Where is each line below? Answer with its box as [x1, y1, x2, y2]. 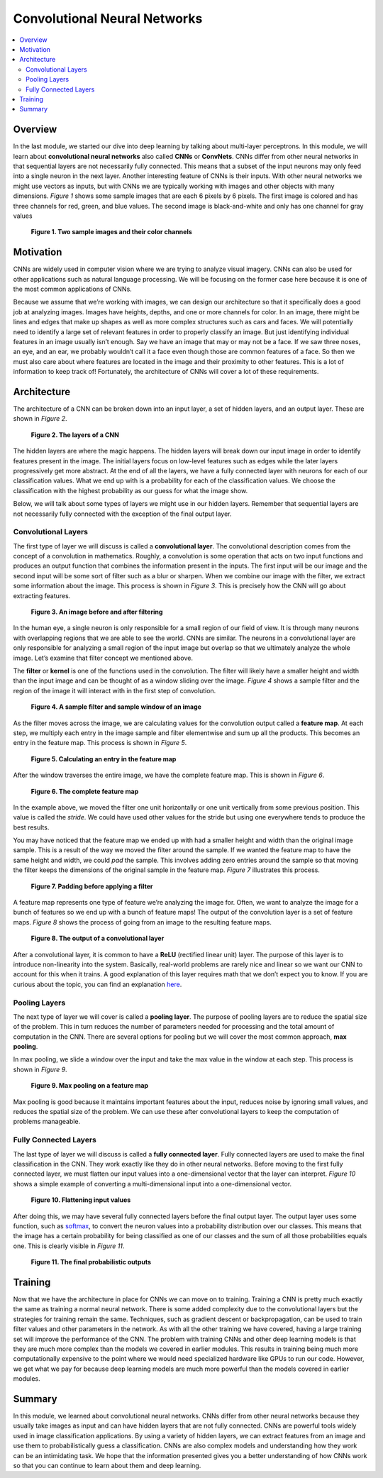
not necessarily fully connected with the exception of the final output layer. [13, 509, 232, 518]
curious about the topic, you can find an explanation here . [13, 980, 182, 988]
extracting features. [13, 591, 71, 600]
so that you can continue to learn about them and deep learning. [13, 1461, 201, 1469]
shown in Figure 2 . [13, 414, 67, 423]
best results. [13, 823, 50, 832]
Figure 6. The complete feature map [30, 787, 139, 795]
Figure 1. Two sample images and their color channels [30, 228, 193, 236]
